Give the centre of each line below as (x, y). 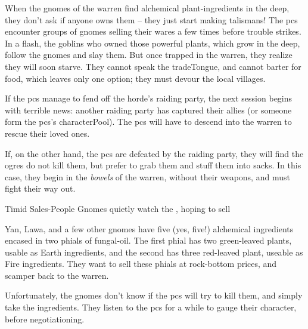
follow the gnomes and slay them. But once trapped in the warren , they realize (149, 55)
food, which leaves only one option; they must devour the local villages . (135, 78)
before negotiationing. (45, 319)
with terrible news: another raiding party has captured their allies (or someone (148, 110)
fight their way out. (40, 188)
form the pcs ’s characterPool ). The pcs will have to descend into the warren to (148, 122)
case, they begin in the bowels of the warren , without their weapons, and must (147, 176)
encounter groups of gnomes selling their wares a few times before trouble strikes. (153, 31)
